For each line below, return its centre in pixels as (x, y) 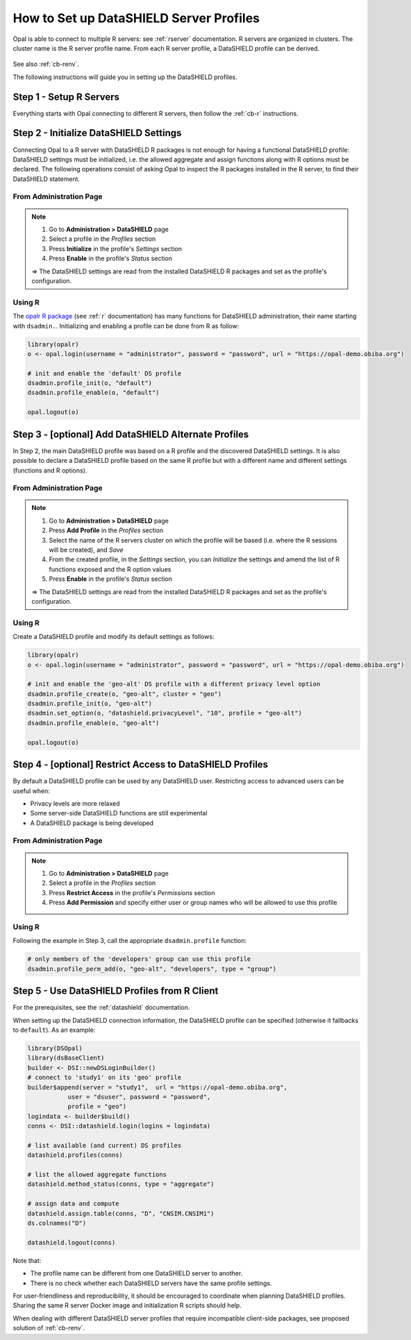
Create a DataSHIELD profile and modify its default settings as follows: (114, 637)
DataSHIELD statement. (46, 179)
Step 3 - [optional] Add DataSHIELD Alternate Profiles (131, 434)
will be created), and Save (86, 550)
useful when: (31, 790)
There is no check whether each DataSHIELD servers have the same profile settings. (151, 1283)
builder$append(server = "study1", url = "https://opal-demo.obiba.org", (158, 1087)
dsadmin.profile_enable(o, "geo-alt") (93, 723)
